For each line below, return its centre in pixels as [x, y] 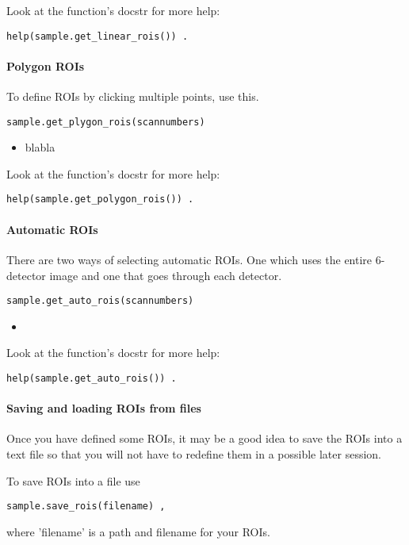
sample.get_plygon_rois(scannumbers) [106, 122]
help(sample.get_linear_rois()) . [97, 36]
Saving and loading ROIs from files [104, 408]
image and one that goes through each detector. [166, 275]
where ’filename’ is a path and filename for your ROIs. [138, 531]
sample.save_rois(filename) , [86, 507]
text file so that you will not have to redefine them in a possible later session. [194, 454]
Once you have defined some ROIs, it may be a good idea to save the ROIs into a [204, 438]
